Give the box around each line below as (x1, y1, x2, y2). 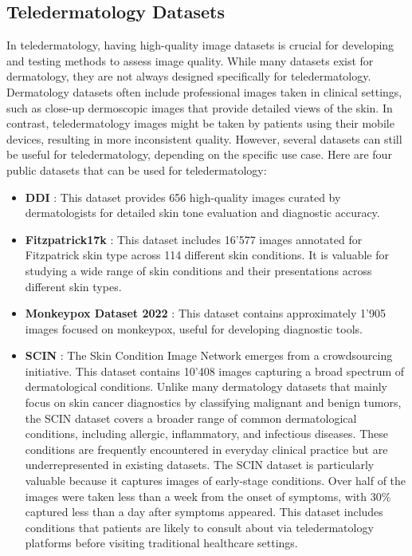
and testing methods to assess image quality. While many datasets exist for (6, 52, 374, 69)
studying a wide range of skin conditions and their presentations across (25, 262, 372, 278)
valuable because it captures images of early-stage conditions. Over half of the (25, 472, 406, 489)
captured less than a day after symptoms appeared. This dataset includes (25, 503, 383, 520)
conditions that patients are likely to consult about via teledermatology (25, 519, 374, 535)
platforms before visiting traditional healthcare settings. (25, 534, 298, 551)
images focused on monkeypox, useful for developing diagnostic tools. (25, 320, 363, 337)
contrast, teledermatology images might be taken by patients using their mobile (6, 115, 394, 132)
